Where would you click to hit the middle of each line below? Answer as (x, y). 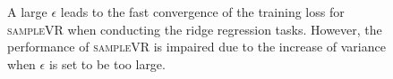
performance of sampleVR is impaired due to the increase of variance (196, 47)
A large (27, 12)
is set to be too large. (107, 63)
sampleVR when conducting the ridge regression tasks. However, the (195, 29)
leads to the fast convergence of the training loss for (202, 12)
